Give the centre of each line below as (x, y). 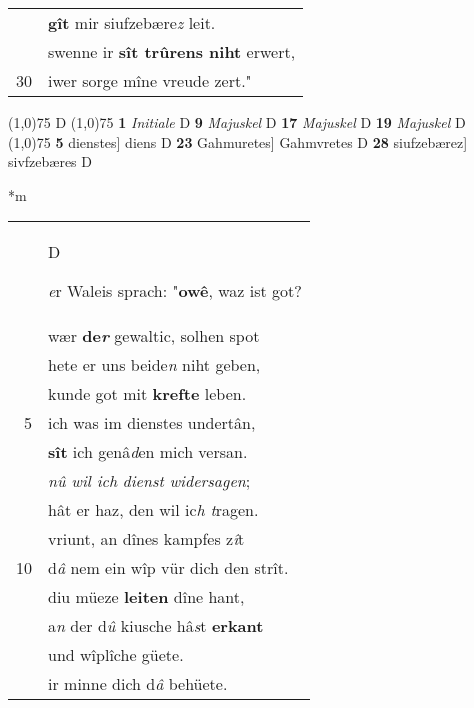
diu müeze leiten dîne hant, (146, 597)
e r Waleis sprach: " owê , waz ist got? (175, 291)
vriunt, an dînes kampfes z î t (146, 539)
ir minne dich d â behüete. (138, 684)
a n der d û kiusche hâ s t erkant (156, 626)
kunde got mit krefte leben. (147, 394)
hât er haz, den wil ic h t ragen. (153, 510)
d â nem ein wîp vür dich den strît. (168, 568)
